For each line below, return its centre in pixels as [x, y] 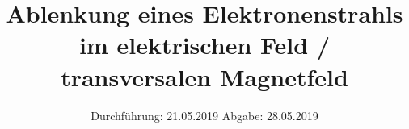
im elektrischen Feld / [204, 45]
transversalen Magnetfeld [204, 76]
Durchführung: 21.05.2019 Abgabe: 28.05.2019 [204, 115]
